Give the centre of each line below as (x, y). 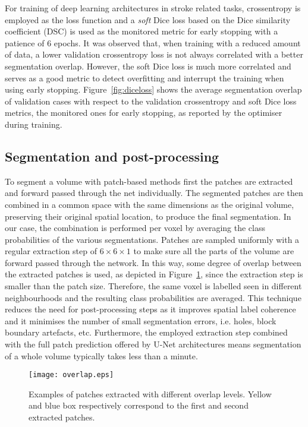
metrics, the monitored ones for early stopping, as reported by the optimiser (144, 113)
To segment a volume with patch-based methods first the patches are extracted (149, 181)
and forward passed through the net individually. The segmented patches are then (154, 193)
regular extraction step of (51, 251)
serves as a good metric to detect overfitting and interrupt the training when (144, 78)
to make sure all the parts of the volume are (214, 251)
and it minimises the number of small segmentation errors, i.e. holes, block (141, 320)
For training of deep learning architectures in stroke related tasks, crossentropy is (153, 8)
